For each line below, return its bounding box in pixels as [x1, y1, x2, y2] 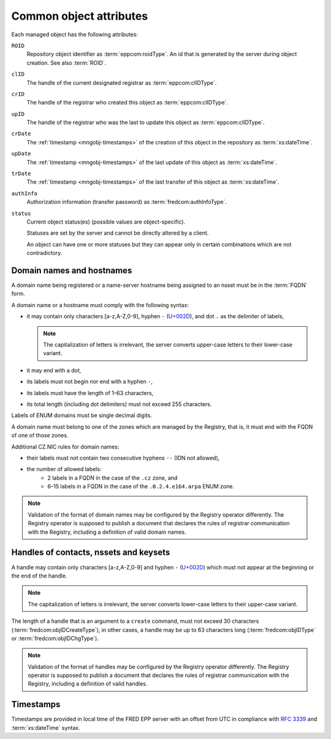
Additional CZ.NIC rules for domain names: [11, 443, 120, 450]
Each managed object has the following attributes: [11, 31, 138, 38]
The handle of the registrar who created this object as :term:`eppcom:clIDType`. [26, 99, 229, 106]
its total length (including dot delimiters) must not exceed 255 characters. [26, 400, 212, 408]
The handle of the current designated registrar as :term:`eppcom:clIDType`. [26, 79, 217, 86]
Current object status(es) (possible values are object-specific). [26, 218, 186, 225]
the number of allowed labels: [26, 466, 102, 473]
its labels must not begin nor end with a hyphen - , [26, 378, 153, 385]
